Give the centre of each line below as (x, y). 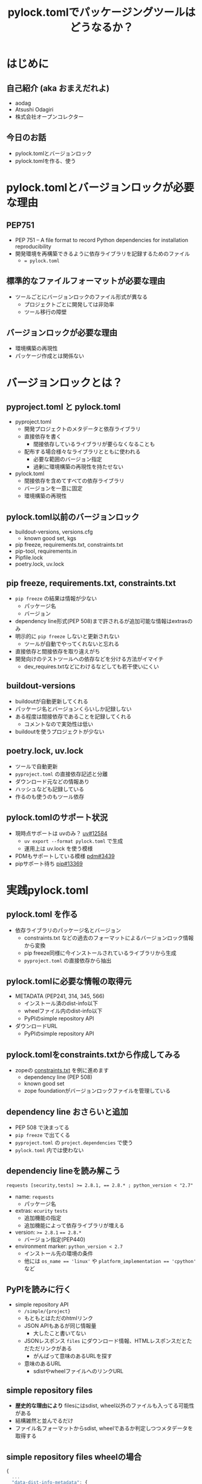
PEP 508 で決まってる (42, 1127)
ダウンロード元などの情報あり (52, 781)
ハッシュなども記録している (50, 789)
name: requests (34, 1196)
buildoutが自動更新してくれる (52, 701)
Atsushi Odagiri (34, 109)
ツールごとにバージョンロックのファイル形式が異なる (81, 297)
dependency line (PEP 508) (58, 1077)
